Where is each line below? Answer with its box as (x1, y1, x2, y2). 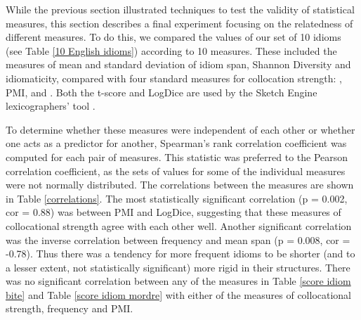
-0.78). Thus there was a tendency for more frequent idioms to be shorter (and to (6, 246, 355, 261)
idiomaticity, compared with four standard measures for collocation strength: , (6, 70, 342, 85)
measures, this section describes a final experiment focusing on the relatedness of (6, 15, 353, 30)
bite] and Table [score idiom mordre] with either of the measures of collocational (6, 287, 352, 302)
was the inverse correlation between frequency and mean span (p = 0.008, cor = (6, 232, 350, 247)
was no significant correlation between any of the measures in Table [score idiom (6, 274, 351, 288)
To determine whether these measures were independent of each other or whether (6, 122, 355, 136)
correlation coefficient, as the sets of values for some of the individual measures (6, 163, 346, 178)
